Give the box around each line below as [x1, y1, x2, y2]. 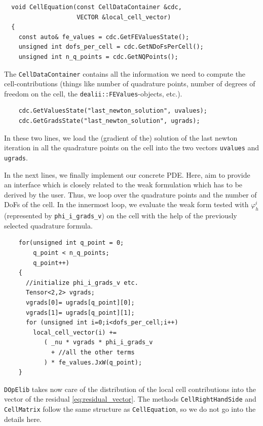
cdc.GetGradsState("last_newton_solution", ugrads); [18, 117, 200, 125]
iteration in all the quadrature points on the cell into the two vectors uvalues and [4, 142, 259, 153]
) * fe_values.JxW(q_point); [44, 358, 142, 366]
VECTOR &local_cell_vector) [77, 13, 171, 21]
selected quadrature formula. [4, 220, 93, 231]
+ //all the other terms [51, 348, 135, 356]
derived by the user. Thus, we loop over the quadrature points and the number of [4, 189, 257, 200]
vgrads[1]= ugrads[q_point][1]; [25, 309, 135, 316]
